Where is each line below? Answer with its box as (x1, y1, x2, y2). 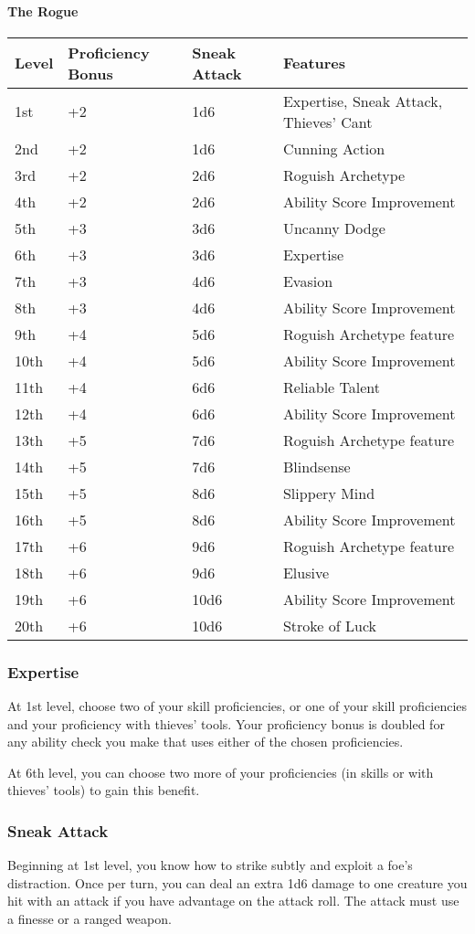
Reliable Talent (282, 376, 380, 398)
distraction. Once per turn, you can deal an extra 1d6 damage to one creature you (7, 873, 468, 892)
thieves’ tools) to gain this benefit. (7, 780, 200, 800)
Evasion (282, 270, 333, 292)
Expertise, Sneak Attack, (282, 90, 443, 111)
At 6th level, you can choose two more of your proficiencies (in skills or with (7, 762, 434, 781)
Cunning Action (282, 137, 385, 159)
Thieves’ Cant (282, 111, 373, 133)
